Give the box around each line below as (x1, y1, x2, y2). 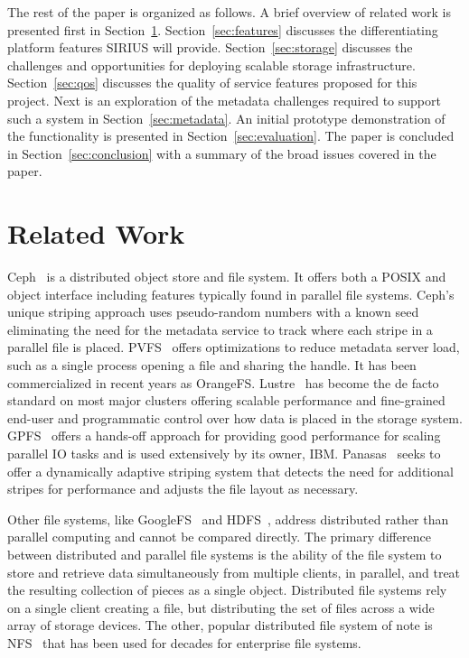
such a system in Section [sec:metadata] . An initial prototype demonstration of (7, 108, 446, 127)
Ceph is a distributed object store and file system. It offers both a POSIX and (7, 267, 446, 286)
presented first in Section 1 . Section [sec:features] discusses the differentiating (7, 20, 438, 39)
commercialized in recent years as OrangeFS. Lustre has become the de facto (7, 373, 439, 392)
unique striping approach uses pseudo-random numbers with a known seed (7, 302, 419, 321)
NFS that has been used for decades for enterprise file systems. (7, 633, 361, 652)
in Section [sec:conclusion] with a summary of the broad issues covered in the (7, 144, 436, 162)
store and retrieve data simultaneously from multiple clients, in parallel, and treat (7, 562, 461, 581)
